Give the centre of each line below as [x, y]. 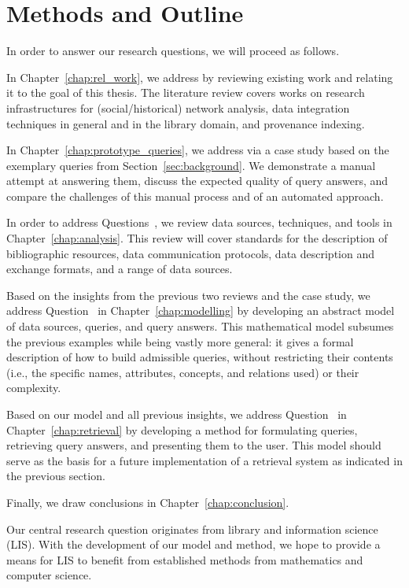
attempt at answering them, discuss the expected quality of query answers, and [197, 181]
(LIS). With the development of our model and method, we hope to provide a [193, 544]
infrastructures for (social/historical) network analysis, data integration [178, 107]
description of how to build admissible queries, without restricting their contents [200, 357]
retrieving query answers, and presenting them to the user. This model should [194, 445]
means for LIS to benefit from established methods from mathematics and [185, 559]
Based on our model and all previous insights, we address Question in [177, 414]
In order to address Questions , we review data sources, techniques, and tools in [199, 222]
